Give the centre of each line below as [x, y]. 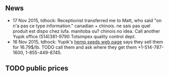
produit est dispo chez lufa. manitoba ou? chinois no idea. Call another [86, 31]
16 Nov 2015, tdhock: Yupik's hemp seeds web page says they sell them [88, 42]
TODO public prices [37, 68]
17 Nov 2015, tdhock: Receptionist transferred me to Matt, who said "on [87, 20]
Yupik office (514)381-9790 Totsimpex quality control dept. [74, 36]
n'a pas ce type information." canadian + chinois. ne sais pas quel [81, 26]
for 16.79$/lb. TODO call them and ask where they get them [75, 47]
